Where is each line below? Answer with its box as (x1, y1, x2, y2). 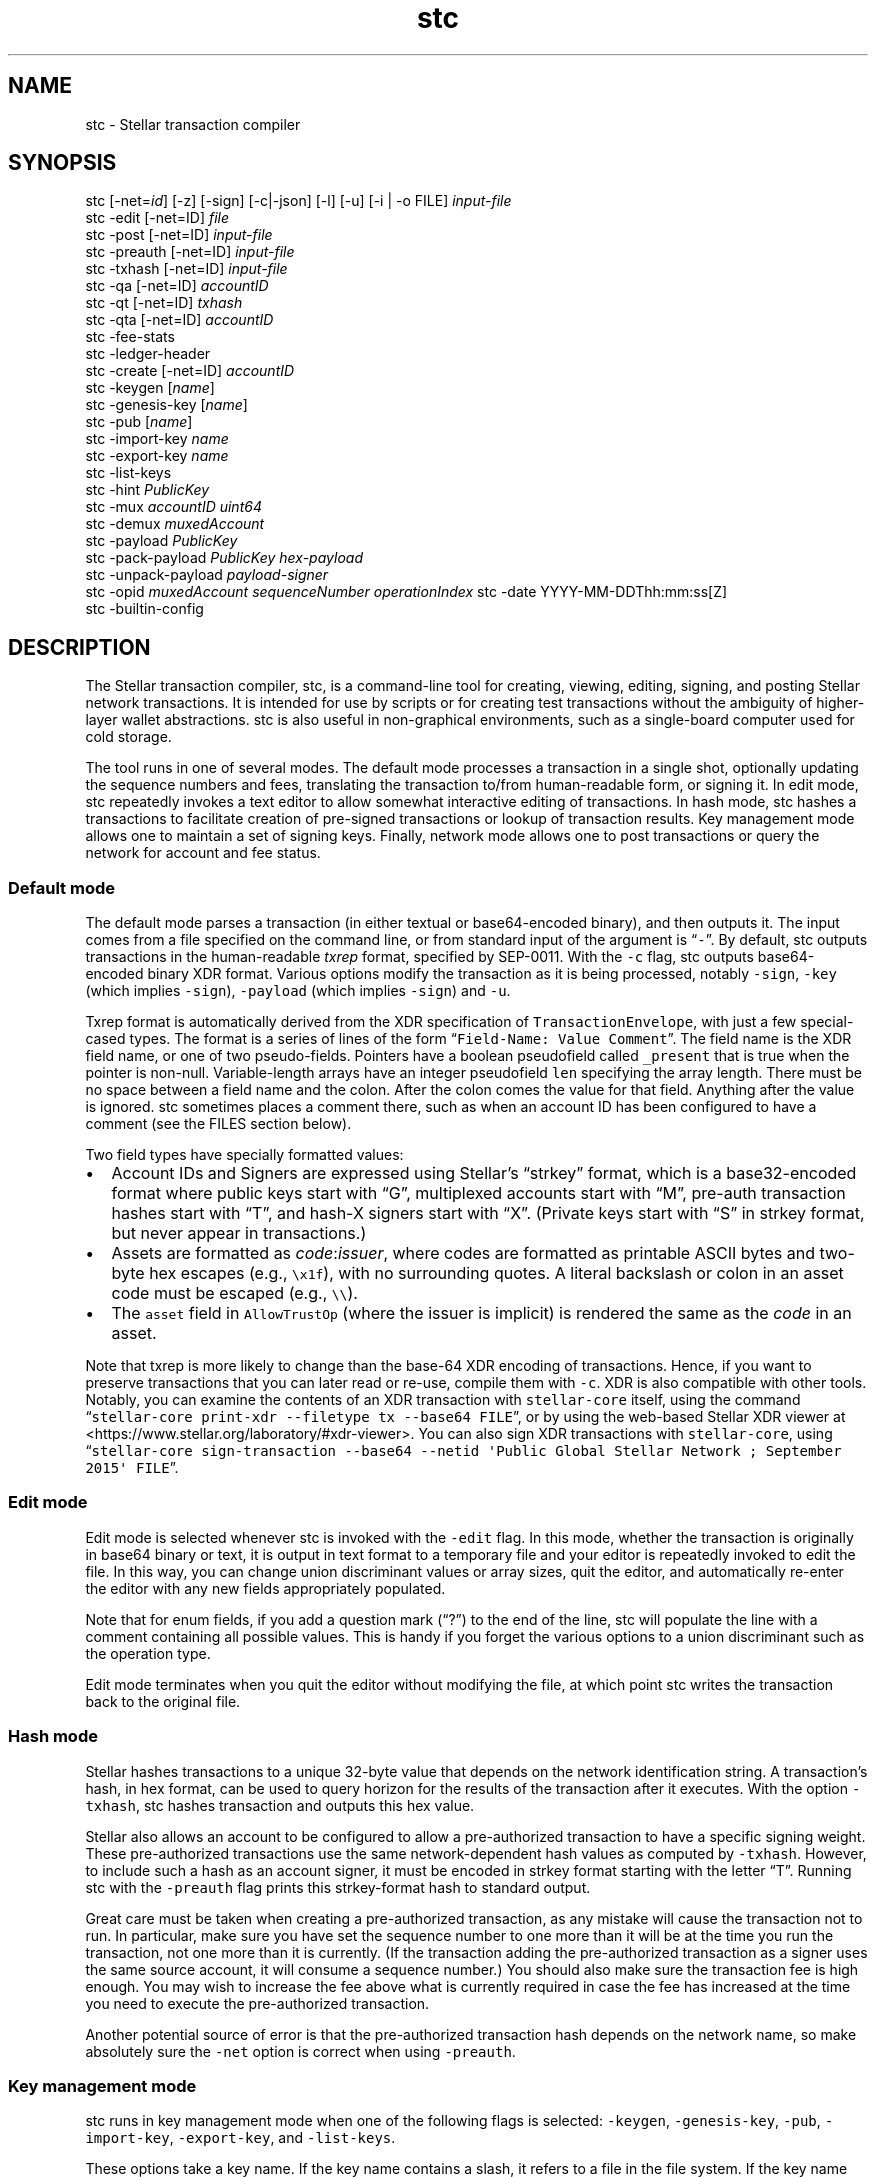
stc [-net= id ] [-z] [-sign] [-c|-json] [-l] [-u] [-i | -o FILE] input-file (85, 192, 512, 210)
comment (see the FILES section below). (85, 1115, 352, 1133)
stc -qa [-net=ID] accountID (85, 277, 269, 295)
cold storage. (85, 728, 172, 746)
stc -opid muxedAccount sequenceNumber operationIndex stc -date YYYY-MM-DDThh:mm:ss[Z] (85, 583, 728, 601)
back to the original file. (85, 1692, 241, 1710)
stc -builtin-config (85, 600, 204, 618)
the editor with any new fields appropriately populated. (85, 1579, 446, 1597)
